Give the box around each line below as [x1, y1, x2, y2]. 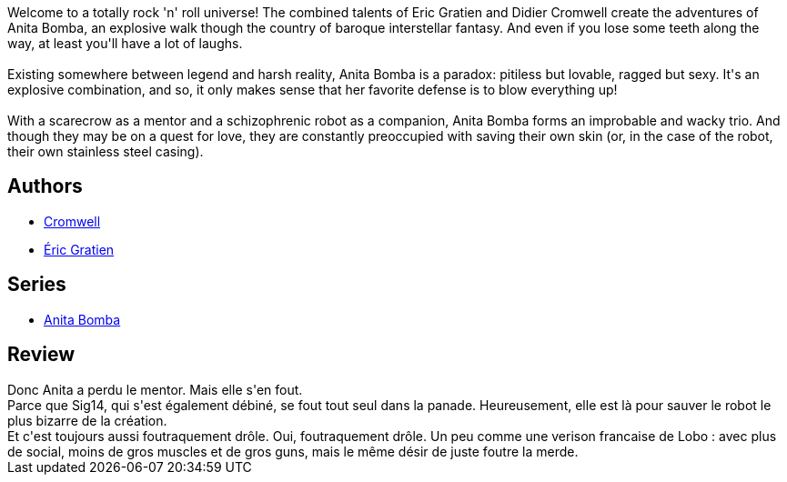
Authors [7, 175, 83, 198]
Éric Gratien [44, 241, 115, 257]
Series [7, 273, 66, 296]
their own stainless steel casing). [7, 144, 204, 159]
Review [7, 343, 76, 367]
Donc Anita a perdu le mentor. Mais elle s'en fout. [7, 381, 303, 397]
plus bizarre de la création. [7, 412, 167, 428]
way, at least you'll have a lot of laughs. [7, 35, 243, 51]
